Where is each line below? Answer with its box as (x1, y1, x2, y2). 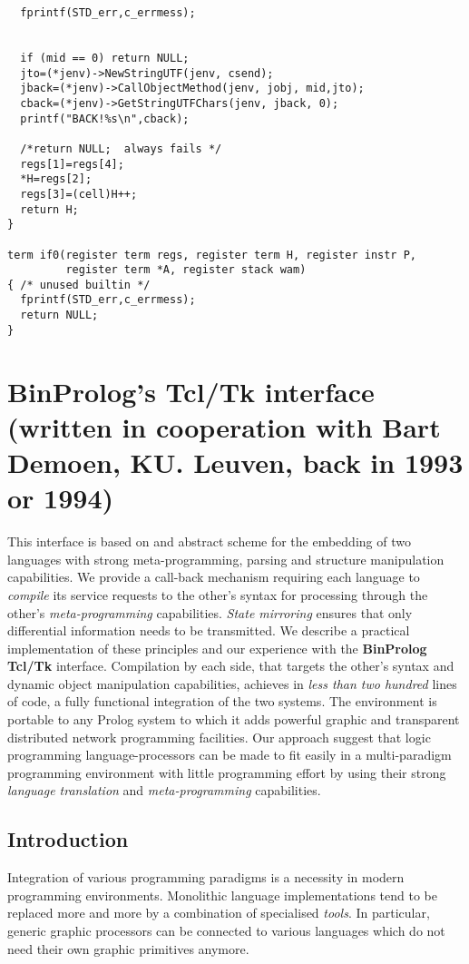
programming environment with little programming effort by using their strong (7, 762, 446, 782)
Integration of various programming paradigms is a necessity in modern (7, 868, 405, 887)
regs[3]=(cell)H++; (20, 187, 138, 201)
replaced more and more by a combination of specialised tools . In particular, (7, 903, 430, 922)
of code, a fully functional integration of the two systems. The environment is (7, 692, 437, 711)
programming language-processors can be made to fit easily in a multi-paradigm (7, 745, 452, 764)
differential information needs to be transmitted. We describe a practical (7, 621, 410, 640)
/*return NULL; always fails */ (20, 142, 222, 155)
